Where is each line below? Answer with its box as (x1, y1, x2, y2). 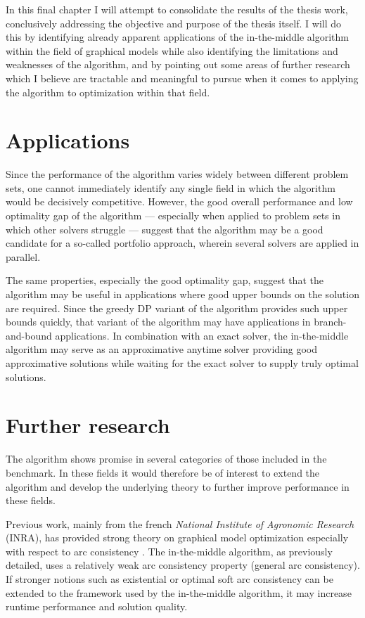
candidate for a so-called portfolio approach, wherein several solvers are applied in (6, 236, 359, 250)
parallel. (6, 249, 41, 264)
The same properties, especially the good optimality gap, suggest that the (6, 273, 324, 288)
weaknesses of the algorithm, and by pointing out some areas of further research (6, 57, 350, 72)
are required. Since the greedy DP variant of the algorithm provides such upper (6, 300, 348, 315)
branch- (314, 314, 347, 329)
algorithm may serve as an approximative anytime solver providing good (6, 342, 317, 356)
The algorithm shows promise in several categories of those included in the (6, 451, 327, 466)
